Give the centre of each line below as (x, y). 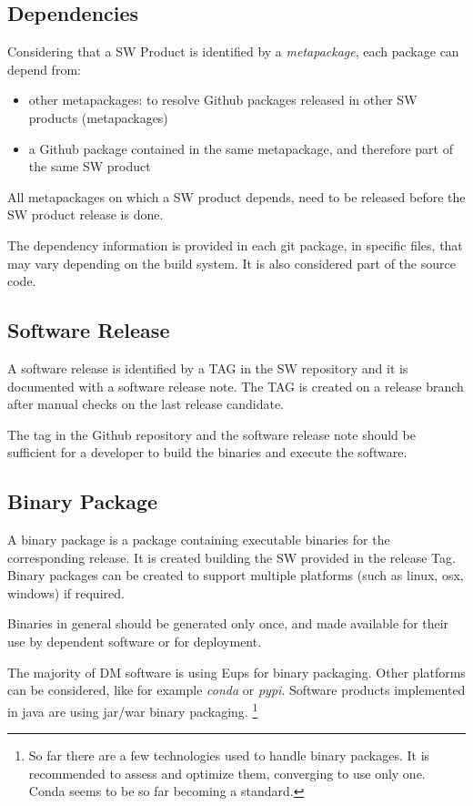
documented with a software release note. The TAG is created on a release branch (236, 386)
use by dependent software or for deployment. (135, 642)
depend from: (44, 69)
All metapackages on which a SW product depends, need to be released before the (236, 196)
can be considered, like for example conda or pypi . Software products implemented (236, 690)
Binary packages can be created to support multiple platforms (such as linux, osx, (236, 575)
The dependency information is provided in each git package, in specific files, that (235, 245)
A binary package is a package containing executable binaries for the (199, 540)
